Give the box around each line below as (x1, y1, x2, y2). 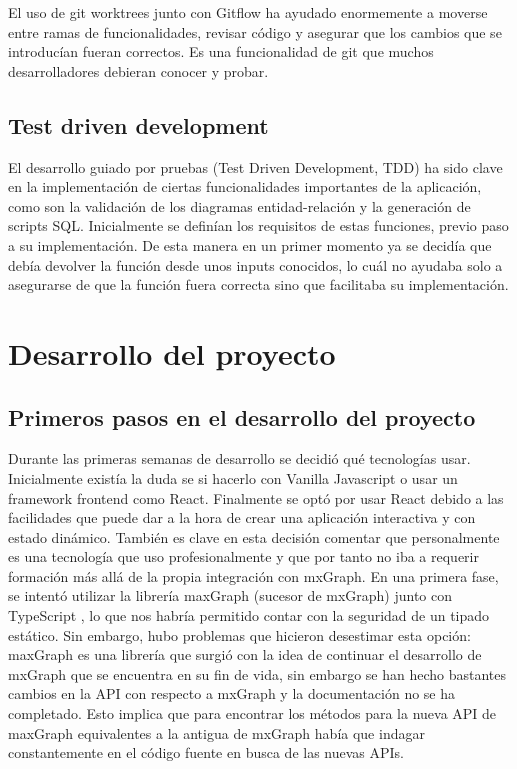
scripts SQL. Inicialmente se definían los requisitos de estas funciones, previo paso (8, 215, 509, 236)
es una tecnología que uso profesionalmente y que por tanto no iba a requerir (8, 546, 479, 567)
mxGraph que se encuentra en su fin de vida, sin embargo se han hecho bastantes (8, 663, 507, 684)
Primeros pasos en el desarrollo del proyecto (8, 401, 476, 432)
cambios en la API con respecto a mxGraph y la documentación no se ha (8, 683, 456, 704)
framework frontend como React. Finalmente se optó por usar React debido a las (8, 487, 504, 508)
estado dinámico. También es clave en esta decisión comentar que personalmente (8, 526, 500, 547)
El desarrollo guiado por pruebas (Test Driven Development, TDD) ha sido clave (8, 156, 503, 177)
